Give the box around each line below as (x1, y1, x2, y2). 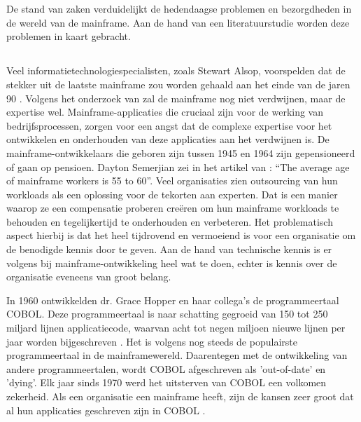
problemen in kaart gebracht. (6, 29, 131, 43)
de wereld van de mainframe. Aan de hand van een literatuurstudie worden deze (6, 15, 350, 29)
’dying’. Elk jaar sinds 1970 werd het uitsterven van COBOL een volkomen (6, 375, 327, 390)
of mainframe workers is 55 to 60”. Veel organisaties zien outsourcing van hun (6, 173, 338, 188)
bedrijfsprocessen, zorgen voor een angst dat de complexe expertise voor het (6, 118, 332, 132)
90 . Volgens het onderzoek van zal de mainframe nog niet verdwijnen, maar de (6, 90, 346, 105)
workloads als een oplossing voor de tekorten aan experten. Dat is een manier (6, 186, 338, 201)
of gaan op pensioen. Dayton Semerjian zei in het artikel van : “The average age (6, 159, 350, 174)
